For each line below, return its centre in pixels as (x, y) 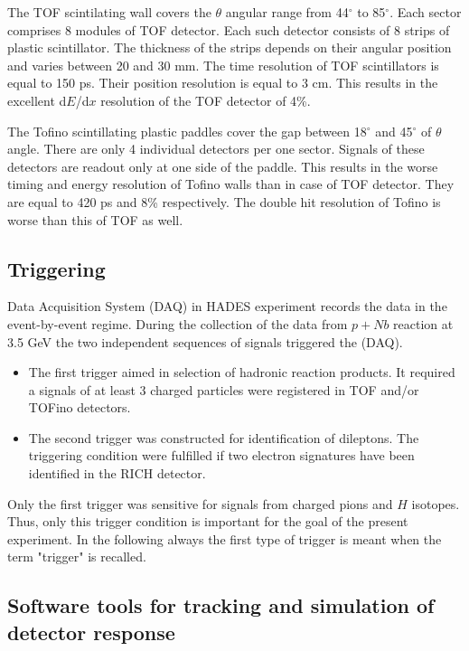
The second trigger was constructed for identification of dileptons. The (224, 437)
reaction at (423, 323)
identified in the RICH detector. (117, 473)
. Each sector (426, 12)
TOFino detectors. (80, 407)
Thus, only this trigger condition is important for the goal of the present (208, 521)
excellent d (37, 100)
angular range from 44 (287, 12)
